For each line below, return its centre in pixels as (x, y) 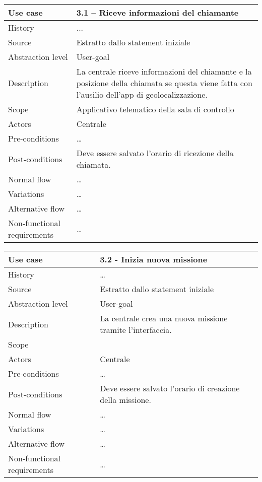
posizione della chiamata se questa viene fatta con (164, 83)
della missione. (125, 400)
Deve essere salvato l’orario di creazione (170, 388)
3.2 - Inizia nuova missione (154, 259)
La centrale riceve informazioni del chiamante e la (164, 71)
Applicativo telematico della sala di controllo (155, 109)
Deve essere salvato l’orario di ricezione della (155, 153)
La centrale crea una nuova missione (164, 318)
